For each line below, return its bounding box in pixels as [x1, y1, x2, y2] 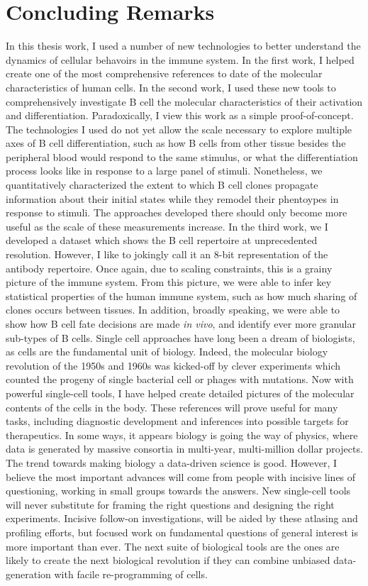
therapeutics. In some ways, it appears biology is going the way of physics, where [6, 427, 358, 442]
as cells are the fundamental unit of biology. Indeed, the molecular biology [6, 344, 328, 359]
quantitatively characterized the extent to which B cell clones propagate [6, 177, 318, 192]
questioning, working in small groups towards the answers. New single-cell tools [6, 483, 351, 498]
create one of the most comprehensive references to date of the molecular [6, 66, 323, 81]
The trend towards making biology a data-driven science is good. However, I [6, 455, 338, 470]
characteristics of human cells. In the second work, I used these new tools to [6, 79, 336, 94]
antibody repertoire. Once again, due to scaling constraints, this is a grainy [6, 260, 333, 275]
